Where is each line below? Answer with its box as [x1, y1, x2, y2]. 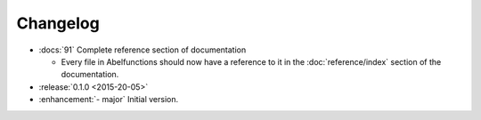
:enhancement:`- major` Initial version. [38, 94, 178, 105]
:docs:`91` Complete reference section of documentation [38, 44, 247, 55]
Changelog [16, 13, 100, 33]
